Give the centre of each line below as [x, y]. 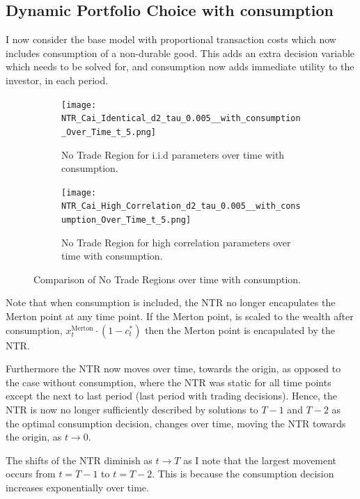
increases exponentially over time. [77, 488]
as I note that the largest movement [260, 460]
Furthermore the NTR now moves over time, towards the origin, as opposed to [173, 369]
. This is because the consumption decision [243, 474]
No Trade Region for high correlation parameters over [176, 242]
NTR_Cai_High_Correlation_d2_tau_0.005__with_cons [181, 206]
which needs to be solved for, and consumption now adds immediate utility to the [180, 66]
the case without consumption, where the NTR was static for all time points [169, 382]
